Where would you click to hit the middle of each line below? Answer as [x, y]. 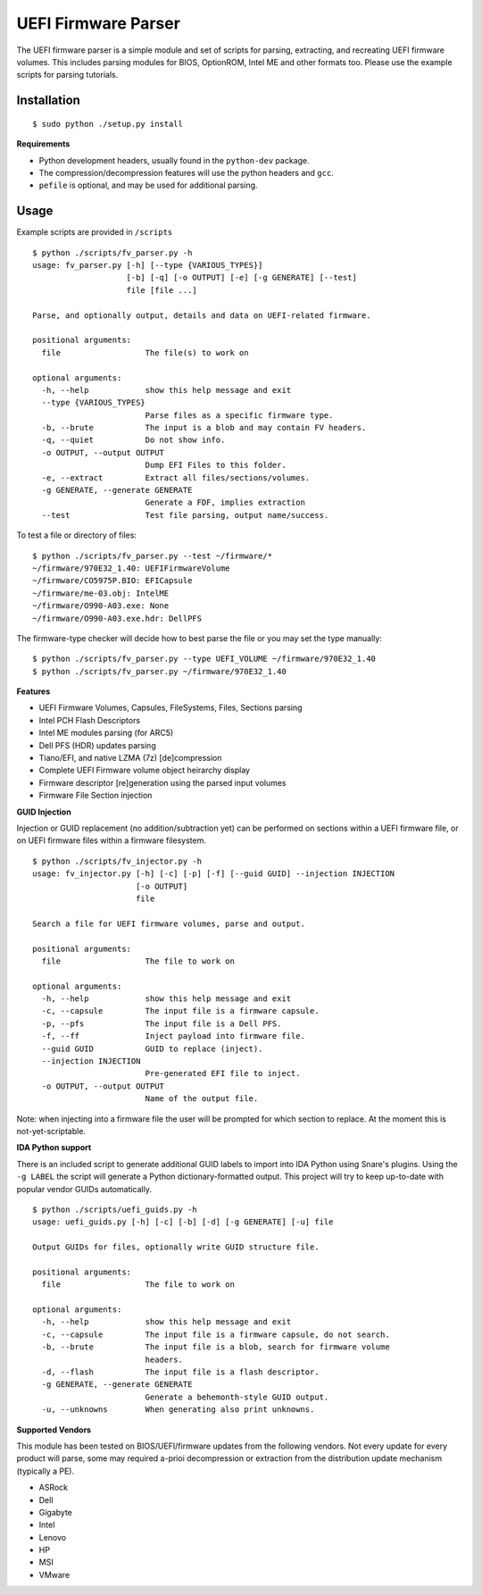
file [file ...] [162, 290]
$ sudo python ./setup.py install [108, 124]
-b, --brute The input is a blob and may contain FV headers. [204, 428]
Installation [48, 100]
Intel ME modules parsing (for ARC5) [106, 733]
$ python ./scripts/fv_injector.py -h [117, 861]
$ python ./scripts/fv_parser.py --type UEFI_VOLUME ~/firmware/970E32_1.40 [204, 659]
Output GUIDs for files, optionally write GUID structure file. [176, 1247]
